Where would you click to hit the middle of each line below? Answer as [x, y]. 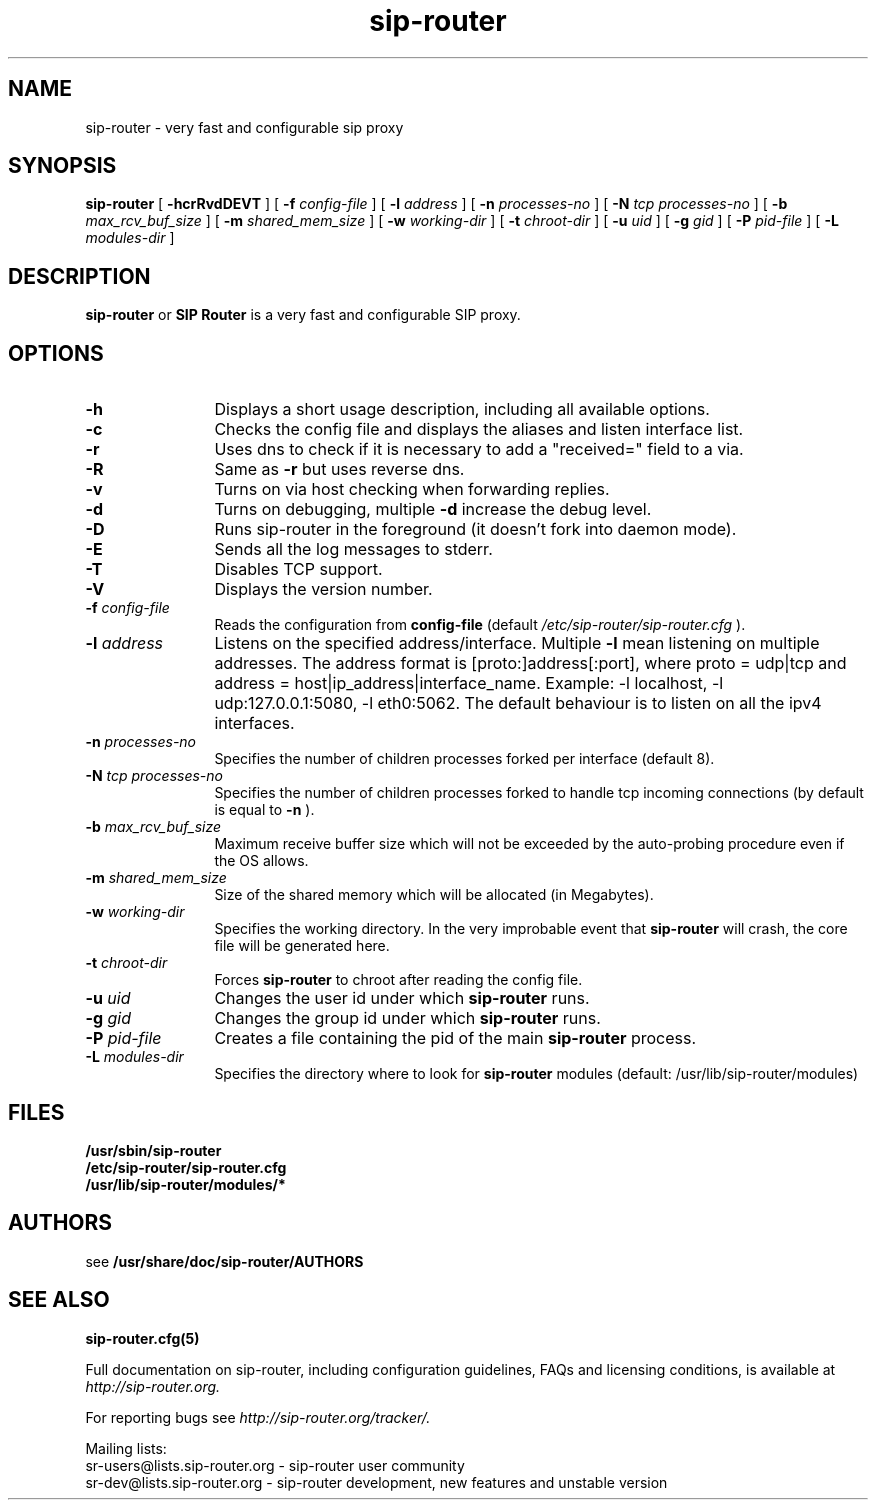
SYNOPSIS [62, 166]
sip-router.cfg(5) [142, 1338]
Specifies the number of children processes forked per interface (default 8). [464, 759]
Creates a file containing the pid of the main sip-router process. [455, 1038]
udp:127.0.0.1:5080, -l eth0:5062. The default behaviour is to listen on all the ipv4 [518, 703]
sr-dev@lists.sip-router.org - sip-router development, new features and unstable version [376, 1482]
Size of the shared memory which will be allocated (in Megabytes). [434, 895]
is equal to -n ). [264, 810]
